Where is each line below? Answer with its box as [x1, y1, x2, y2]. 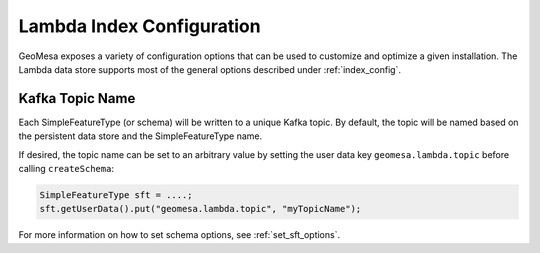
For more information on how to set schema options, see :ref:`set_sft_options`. [18, 229, 340, 241]
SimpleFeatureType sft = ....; [39, 190, 194, 200]
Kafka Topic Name [18, 90, 136, 107]
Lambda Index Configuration [18, 15, 261, 37]
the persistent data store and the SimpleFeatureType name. [18, 130, 263, 142]
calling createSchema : [18, 163, 115, 175]
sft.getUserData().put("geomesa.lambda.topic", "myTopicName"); [39, 203, 362, 215]
